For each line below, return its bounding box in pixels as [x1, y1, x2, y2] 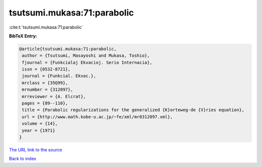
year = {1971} [22, 128, 55, 133]
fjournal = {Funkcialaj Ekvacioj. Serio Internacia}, [22, 60, 152, 65]
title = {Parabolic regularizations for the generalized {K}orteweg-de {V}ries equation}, [22, 107, 245, 113]
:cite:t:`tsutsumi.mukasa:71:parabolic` [9, 24, 83, 30]
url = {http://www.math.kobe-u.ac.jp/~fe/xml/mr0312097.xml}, [22, 114, 173, 119]
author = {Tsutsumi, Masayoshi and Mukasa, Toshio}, [22, 53, 150, 58]
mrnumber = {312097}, [22, 87, 73, 92]
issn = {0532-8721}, [22, 67, 71, 72]
